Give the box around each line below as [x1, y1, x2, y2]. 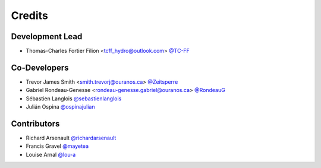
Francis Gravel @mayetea [26, 142, 89, 150]
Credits [11, 9, 49, 22]
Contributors [11, 119, 60, 129]
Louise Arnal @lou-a [26, 151, 76, 158]
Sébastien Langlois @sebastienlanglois [26, 95, 122, 102]
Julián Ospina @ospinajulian [26, 103, 95, 110]
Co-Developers [11, 62, 69, 72]
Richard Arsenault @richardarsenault [26, 134, 117, 142]
